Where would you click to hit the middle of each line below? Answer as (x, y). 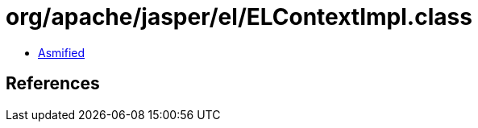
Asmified (62, 52)
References (53, 84)
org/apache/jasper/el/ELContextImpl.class (239, 17)
